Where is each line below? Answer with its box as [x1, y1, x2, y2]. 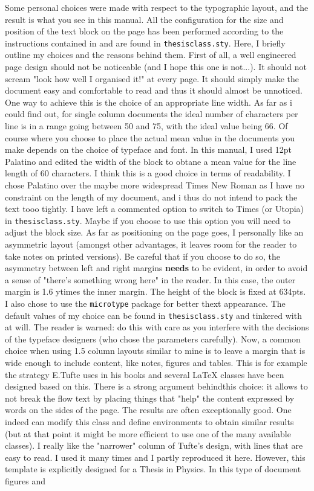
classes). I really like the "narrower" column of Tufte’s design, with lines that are [5, 439, 303, 452]
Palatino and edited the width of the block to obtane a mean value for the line [5, 155, 296, 167]
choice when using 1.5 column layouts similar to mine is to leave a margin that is [5, 344, 306, 357]
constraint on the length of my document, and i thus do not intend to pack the [5, 190, 298, 203]
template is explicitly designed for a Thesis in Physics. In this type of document [5, 463, 301, 475]
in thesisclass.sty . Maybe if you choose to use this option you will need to [5, 214, 291, 226]
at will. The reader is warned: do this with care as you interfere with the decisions [5, 321, 309, 333]
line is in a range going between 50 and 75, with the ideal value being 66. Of [5, 120, 288, 132]
